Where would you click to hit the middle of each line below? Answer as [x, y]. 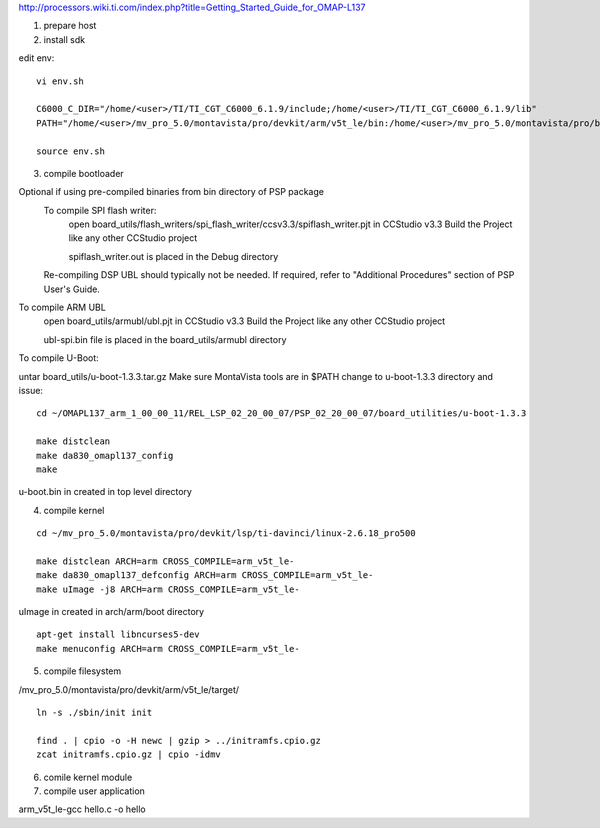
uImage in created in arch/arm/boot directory [111, 612]
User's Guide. [71, 289]
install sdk [64, 39]
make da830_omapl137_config [105, 455]
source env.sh [70, 151]
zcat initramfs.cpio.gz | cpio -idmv [129, 754]
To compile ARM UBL [62, 307]
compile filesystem [82, 671]
